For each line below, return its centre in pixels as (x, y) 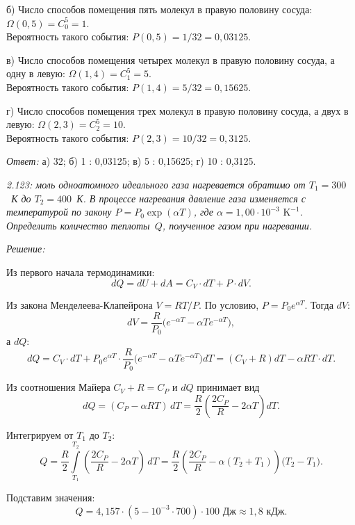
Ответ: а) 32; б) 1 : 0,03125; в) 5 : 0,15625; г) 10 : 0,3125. (131, 161)
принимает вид (228, 387)
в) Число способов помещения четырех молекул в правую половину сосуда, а (171, 59)
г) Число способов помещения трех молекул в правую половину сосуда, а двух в (177, 110)
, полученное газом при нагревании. (237, 225)
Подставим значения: (51, 498)
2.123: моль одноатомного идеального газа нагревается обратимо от (156, 184)
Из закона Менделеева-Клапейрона (80, 304)
